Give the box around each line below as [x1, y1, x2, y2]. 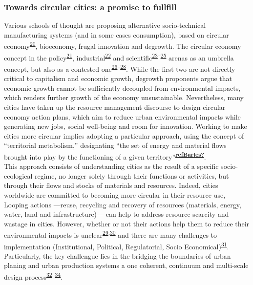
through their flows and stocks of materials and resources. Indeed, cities [4, 180, 218, 190]
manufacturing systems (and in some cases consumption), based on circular [4, 29, 229, 40]
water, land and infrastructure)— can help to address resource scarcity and [4, 209, 229, 219]
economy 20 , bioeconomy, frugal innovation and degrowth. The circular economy [4, 40, 241, 51]
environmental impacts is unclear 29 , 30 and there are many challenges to [4, 228, 217, 240]
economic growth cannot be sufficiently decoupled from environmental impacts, [4, 82, 241, 93]
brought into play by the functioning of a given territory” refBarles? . [4, 150, 206, 162]
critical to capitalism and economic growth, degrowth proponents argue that [4, 73, 232, 83]
